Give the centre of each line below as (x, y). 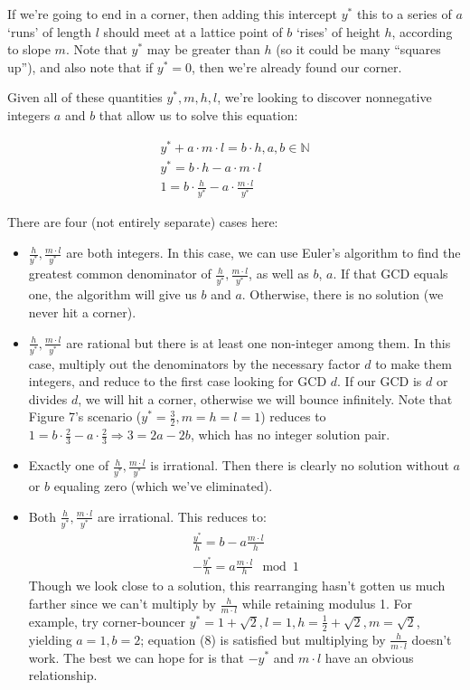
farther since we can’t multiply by (122, 604)
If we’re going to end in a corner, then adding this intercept (173, 14)
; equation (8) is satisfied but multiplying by (263, 639)
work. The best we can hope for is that (136, 657)
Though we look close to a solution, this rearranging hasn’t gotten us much (237, 586)
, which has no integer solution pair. (290, 435)
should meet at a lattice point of (193, 31)
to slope (29, 49)
